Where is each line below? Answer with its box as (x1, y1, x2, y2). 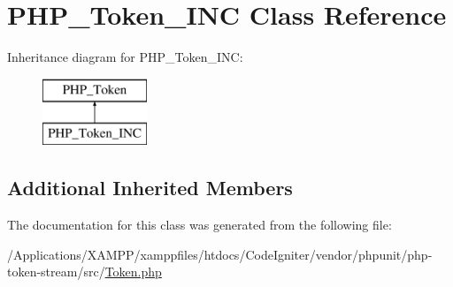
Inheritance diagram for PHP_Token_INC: (7, 48, 243, 66)
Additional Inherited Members (7, 174, 293, 201)
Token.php (104, 262, 162, 281)
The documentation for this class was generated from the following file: (7, 215, 392, 234)
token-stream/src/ (7, 262, 105, 281)
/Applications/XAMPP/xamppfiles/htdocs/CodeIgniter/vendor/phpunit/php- (7, 245, 433, 263)
